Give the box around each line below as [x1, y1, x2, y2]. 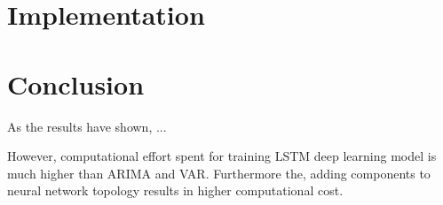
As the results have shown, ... [7, 117, 167, 135]
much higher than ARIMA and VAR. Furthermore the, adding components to [7, 163, 431, 182]
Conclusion [7, 65, 145, 102]
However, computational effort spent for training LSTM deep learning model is [7, 147, 437, 165]
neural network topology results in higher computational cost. [7, 181, 344, 200]
